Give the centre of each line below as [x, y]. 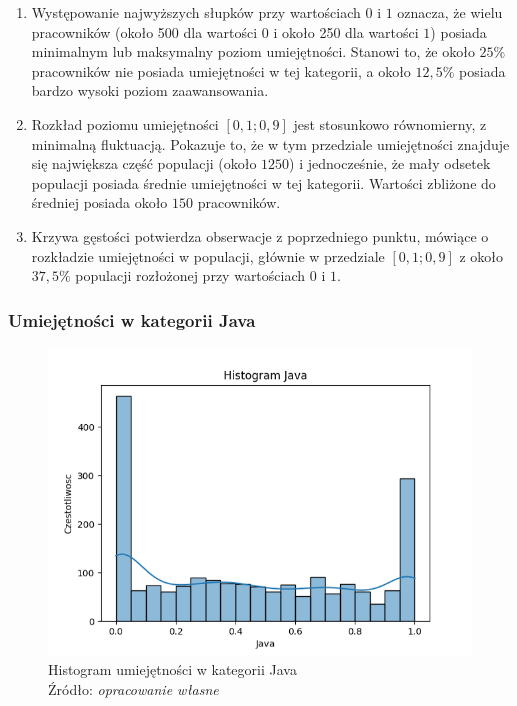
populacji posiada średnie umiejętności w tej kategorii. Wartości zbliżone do [263, 182]
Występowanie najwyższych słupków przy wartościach [196, 12]
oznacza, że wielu [450, 12]
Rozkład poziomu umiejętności [125, 123]
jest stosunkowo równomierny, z [390, 123]
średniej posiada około [99, 202]
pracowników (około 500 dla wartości [144, 31]
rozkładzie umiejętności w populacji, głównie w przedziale [208, 255]
